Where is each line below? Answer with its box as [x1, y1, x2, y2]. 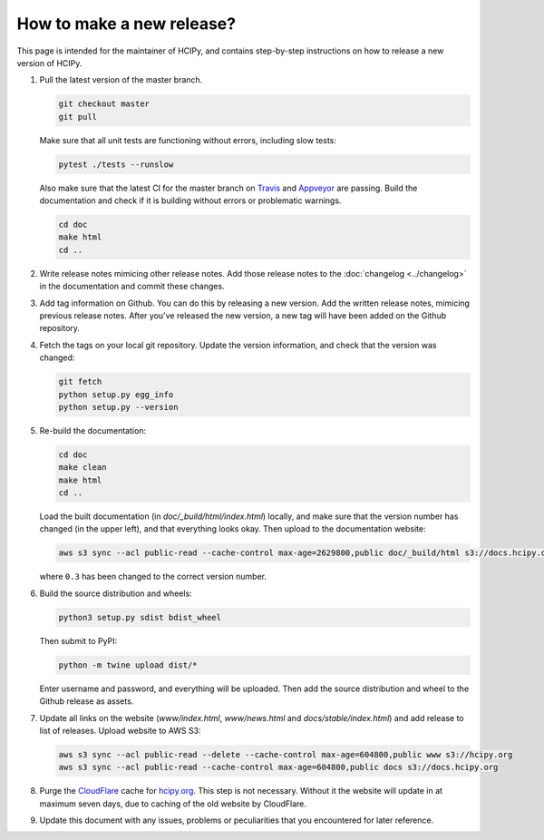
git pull [58, 112, 98, 122]
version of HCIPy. [16, 57, 83, 68]
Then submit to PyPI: [39, 635, 118, 646]
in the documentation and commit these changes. [39, 281, 226, 292]
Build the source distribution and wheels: [39, 588, 192, 599]
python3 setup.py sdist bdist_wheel [58, 612, 222, 622]
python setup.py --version [58, 402, 179, 412]
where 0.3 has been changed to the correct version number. [39, 571, 267, 582]
